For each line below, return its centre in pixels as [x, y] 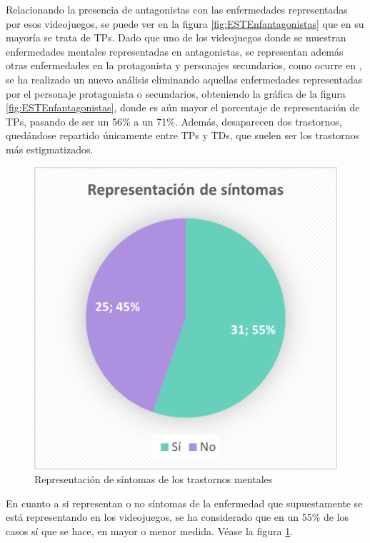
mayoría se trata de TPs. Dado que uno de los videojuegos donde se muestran [176, 37]
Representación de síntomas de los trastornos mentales [154, 479]
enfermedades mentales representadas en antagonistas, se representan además [175, 51]
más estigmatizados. [50, 149]
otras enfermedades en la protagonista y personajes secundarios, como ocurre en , [184, 65]
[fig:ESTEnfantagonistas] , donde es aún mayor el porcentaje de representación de [183, 107]
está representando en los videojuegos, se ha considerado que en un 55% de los [177, 517]
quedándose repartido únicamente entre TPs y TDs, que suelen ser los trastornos [183, 135]
